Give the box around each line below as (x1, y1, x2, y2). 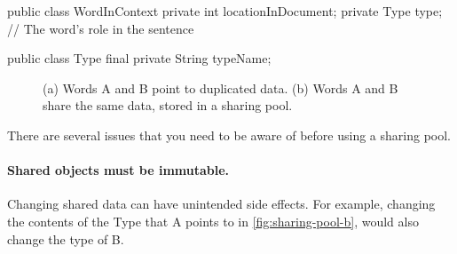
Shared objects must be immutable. (7, 161, 230, 179)
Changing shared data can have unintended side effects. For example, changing (7, 194, 436, 213)
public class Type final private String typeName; (7, 49, 272, 67)
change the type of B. (7, 229, 124, 248)
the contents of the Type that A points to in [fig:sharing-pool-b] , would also (7, 211, 419, 230)
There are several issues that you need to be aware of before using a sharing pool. (7, 125, 451, 144)
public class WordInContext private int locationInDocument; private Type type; (7, 2, 443, 20)
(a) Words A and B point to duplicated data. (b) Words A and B (43, 78, 398, 97)
